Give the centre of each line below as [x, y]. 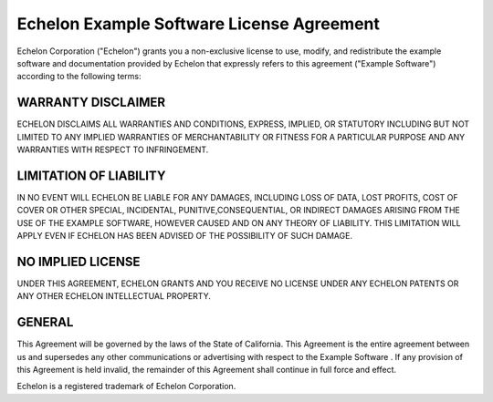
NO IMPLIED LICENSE [79, 261]
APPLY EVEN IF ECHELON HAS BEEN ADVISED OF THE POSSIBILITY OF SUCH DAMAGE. [185, 236]
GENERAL [45, 322]
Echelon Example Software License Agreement [199, 24]
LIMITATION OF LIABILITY [91, 175]
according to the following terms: [79, 77]
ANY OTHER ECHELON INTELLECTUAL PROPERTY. [114, 296]
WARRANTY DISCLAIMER [91, 103]
